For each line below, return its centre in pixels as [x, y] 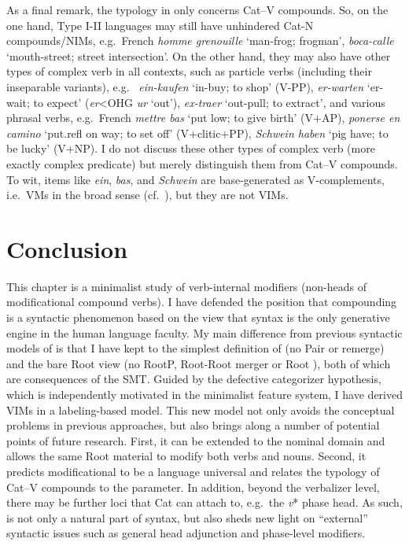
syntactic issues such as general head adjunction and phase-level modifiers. [186, 533]
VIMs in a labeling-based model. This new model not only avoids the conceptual [201, 409]
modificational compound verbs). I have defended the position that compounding [202, 302]
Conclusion [67, 248]
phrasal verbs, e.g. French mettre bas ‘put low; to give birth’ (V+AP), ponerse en [203, 118]
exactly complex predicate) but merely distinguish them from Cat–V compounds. [202, 163]
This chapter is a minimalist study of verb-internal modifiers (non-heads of [186, 286]
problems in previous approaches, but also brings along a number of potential [193, 425]
